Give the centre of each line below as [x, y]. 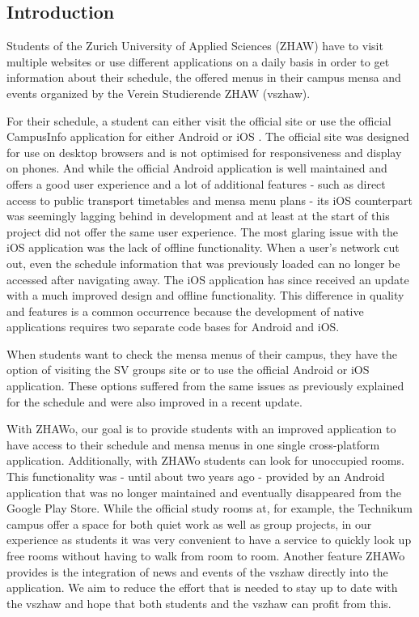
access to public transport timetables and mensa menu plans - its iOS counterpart [209, 200]
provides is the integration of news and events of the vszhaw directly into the [197, 571]
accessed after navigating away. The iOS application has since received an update [208, 279]
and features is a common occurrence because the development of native [185, 311]
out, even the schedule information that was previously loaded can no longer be [203, 263]
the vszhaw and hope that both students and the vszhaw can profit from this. [199, 603]
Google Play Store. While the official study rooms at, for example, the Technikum [209, 508]
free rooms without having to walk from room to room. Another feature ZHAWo [206, 556]
